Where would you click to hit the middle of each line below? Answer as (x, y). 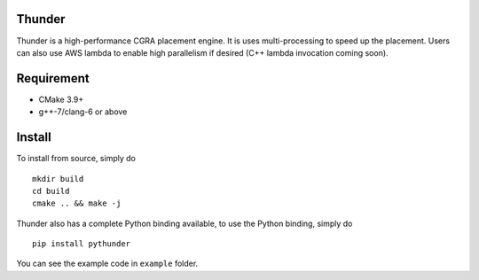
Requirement (53, 78)
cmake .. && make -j (77, 203)
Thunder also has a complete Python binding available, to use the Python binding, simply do (185, 223)
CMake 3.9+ (61, 99)
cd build (51, 191)
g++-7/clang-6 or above (83, 112)
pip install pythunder (82, 244)
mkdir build (58, 179)
